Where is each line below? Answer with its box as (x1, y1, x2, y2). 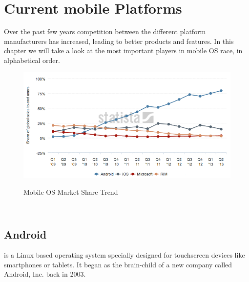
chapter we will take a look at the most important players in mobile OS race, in (4, 45, 243, 56)
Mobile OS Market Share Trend (23, 186, 118, 197)
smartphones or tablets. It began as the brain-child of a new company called (4, 259, 232, 269)
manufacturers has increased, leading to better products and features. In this (4, 36, 234, 46)
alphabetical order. (4, 55, 60, 65)
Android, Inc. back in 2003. (4, 269, 86, 279)
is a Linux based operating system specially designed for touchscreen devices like (4, 249, 245, 260)
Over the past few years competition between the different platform (4, 26, 206, 37)
